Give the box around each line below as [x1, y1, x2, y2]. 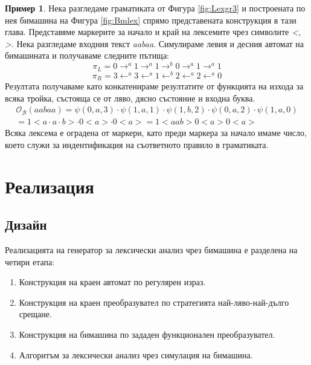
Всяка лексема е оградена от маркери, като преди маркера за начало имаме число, [5, 126, 307, 139]
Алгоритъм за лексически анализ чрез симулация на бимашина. [19, 348, 253, 361]
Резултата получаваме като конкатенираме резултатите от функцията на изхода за [5, 80, 304, 92]
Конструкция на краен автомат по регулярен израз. [19, 276, 206, 288]
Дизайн [5, 215, 47, 234]
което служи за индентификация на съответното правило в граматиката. [5, 138, 269, 150]
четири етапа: [5, 255, 55, 268]
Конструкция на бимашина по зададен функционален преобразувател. [19, 328, 275, 341]
